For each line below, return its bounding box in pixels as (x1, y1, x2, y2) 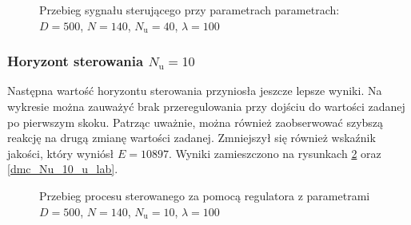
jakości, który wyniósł (7, 144, 114, 161)
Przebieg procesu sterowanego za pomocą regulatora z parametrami (39, 187, 370, 203)
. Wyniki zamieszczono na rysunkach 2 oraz (168, 144, 381, 161)
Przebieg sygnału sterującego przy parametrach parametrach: (39, 2, 340, 18)
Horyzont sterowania (7, 51, 144, 71)
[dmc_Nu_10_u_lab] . (7, 160, 118, 177)
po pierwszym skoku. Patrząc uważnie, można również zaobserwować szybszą (7, 113, 384, 130)
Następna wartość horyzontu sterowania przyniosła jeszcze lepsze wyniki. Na (7, 82, 382, 99)
